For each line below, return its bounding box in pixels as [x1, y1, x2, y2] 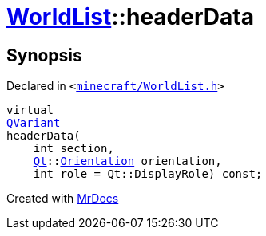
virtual [6, 104, 54, 117]
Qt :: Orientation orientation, [33, 155, 222, 168]
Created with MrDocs [6, 191, 119, 206]
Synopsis [6, 45, 82, 65]
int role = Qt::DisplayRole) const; [33, 167, 263, 181]
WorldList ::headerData [6, 3, 254, 30]
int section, [33, 142, 114, 155]
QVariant [6, 116, 61, 130]
